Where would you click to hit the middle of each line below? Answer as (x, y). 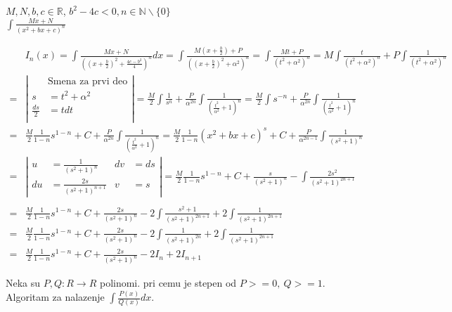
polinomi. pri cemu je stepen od (168, 283)
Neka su (23, 283)
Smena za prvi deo (88, 82)
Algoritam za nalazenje (55, 297)
